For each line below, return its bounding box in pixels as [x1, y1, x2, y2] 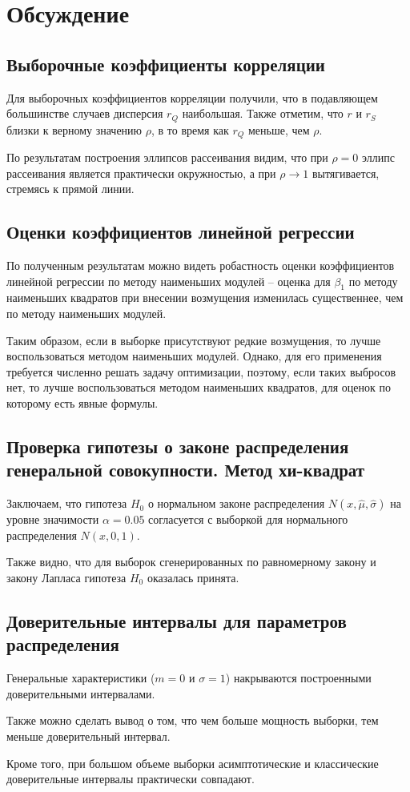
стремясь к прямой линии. [6, 180, 135, 197]
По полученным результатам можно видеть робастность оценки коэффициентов [6, 257, 395, 274]
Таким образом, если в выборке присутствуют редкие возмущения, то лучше [6, 332, 381, 348]
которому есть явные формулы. [6, 395, 159, 412]
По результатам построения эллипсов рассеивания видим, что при [6, 149, 328, 166]
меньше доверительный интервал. [6, 727, 171, 744]
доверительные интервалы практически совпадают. [6, 770, 255, 787]
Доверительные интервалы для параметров [6, 608, 347, 633]
